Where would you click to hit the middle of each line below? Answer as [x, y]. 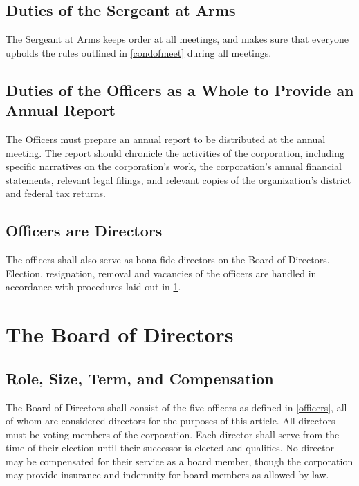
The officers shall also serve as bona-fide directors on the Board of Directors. [168, 260]
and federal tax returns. [56, 193]
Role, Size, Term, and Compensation [140, 378]
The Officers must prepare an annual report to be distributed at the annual [166, 139]
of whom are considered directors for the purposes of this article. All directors [171, 421]
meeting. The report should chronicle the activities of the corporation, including [175, 152]
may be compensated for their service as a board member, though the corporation [179, 461]
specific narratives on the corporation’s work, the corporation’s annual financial [174, 166]
